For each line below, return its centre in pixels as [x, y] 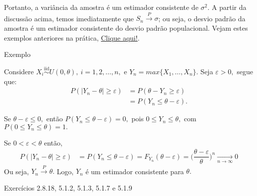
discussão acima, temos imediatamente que [69, 18]
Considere [19, 71]
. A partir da [227, 7]
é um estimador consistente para [135, 171]
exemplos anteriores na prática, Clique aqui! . [72, 37]
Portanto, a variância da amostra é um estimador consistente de [101, 7]
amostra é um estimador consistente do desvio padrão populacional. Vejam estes [126, 27]
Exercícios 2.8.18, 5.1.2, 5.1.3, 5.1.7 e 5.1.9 [68, 187]
